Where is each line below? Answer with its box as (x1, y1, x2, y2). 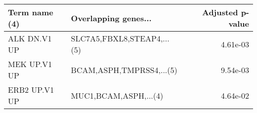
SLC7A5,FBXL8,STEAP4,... (71, 33, 170, 44)
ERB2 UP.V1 (8, 84, 54, 95)
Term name (8, 6, 53, 18)
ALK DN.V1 (8, 33, 52, 44)
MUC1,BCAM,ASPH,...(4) (71, 89, 164, 101)
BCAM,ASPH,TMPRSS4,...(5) (71, 64, 177, 75)
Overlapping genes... (71, 12, 152, 24)
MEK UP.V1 (8, 58, 52, 70)
